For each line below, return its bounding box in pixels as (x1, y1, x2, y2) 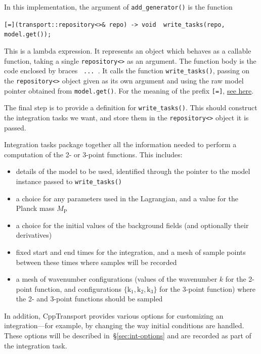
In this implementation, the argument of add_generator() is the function (4, 2, 233, 12)
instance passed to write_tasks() (16, 175, 122, 186)
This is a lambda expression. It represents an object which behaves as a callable (4, 45, 251, 56)
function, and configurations (34, 283, 122, 294)
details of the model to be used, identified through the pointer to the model (16, 166, 250, 176)
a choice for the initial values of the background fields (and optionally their (16, 219, 249, 230)
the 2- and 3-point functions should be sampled (16, 293, 163, 304)
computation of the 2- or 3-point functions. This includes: (4, 149, 183, 159)
